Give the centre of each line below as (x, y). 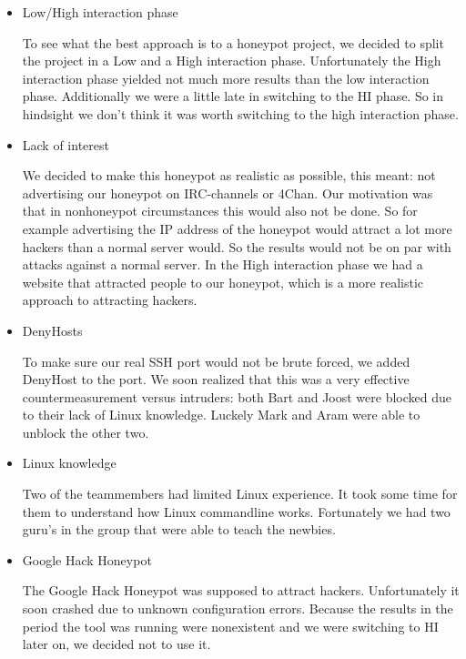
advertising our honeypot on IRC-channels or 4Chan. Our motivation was (228, 193)
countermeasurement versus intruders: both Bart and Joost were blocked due (237, 396)
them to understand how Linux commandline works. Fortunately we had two (236, 511)
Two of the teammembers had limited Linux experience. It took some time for (240, 494)
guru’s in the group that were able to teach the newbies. (179, 529)
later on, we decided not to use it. (116, 644)
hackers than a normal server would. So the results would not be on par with (237, 246)
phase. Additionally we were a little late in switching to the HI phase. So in (233, 96)
